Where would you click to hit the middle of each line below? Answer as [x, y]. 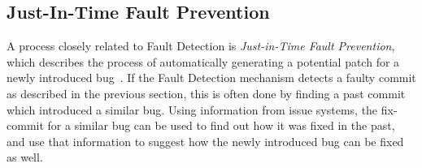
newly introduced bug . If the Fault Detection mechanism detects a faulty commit [211, 78]
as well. [25, 157]
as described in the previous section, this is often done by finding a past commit [206, 93]
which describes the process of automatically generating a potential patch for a [203, 61]
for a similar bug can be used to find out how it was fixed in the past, [221, 125]
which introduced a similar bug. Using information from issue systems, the [192, 109]
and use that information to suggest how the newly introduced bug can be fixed [205, 141]
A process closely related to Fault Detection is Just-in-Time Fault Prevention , [201, 46]
